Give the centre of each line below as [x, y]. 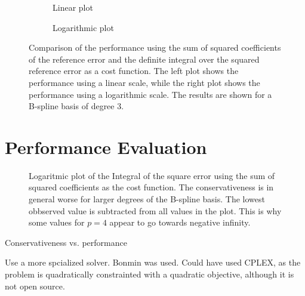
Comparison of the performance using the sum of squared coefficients [155, 47]
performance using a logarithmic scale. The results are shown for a [150, 94]
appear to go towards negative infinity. [180, 222]
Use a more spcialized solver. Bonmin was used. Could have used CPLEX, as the [153, 262]
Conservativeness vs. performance [66, 242]
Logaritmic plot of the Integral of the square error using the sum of [152, 175]
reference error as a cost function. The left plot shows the [134, 71]
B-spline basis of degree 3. [76, 106]
